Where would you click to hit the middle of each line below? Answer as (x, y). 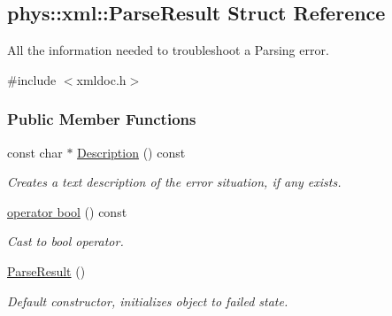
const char (35, 152)
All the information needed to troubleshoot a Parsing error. (168, 50)
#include (32, 79)
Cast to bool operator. (65, 241)
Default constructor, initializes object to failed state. (148, 301)
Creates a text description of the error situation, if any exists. (174, 182)
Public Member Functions (102, 119)
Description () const (131, 152)
